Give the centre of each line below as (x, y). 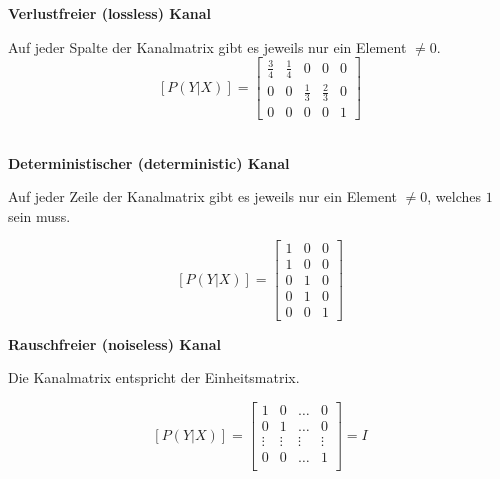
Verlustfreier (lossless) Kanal (109, 13)
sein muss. (39, 215)
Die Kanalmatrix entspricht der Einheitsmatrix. (154, 377)
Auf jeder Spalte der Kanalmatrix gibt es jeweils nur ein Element (207, 46)
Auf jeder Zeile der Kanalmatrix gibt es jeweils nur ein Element (202, 196)
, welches (454, 196)
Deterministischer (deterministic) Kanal (149, 162)
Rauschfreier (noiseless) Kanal (114, 343)
